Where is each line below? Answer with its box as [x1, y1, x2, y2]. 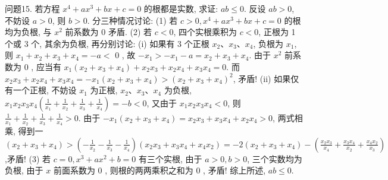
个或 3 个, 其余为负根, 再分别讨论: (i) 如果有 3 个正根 [5, 37, 209, 49]
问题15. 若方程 [5, 2, 60, 14]
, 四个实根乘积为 [173, 26, 237, 38]
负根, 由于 [5, 164, 43, 176]
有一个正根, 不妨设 [5, 84, 77, 96]
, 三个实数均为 [247, 152, 302, 165]
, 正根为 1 [258, 26, 296, 38]
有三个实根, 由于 [139, 152, 202, 165]
